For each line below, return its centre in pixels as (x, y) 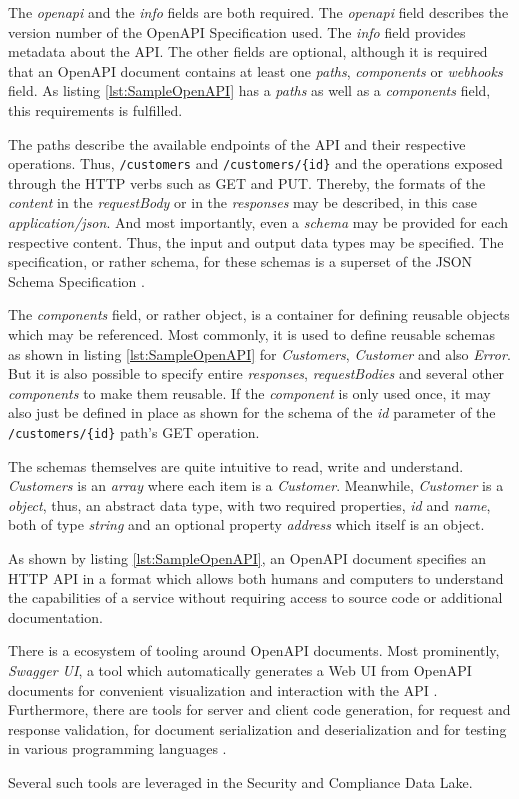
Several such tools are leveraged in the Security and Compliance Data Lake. (240, 781)
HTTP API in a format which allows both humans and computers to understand (256, 577)
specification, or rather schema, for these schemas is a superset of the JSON (240, 261)
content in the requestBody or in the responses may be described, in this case (242, 202)
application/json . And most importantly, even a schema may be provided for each (258, 222)
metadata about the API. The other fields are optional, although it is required (248, 51)
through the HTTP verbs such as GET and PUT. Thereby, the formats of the (247, 182)
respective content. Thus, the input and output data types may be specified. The (256, 241)
